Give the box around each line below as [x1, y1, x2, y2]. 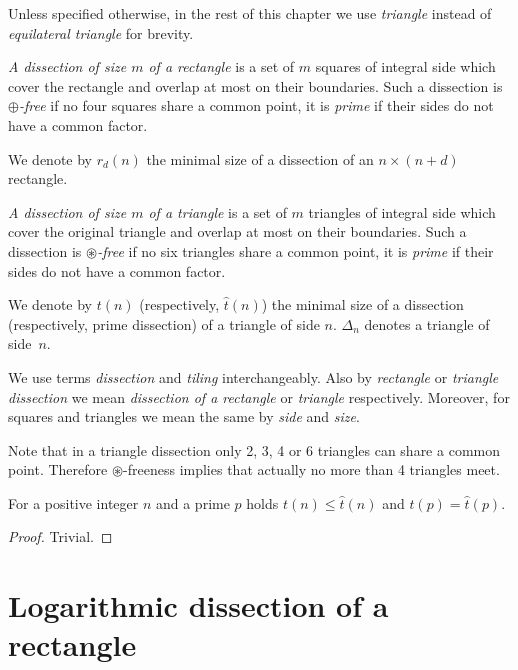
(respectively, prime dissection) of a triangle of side [8, 313, 320, 334]
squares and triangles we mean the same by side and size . [8, 406, 360, 427]
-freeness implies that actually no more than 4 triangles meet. [123, 459, 500, 480]
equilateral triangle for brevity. [8, 22, 194, 43]
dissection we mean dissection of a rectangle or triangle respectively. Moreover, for [8, 386, 510, 407]
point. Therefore [8, 459, 108, 480]
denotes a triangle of [364, 313, 490, 334]
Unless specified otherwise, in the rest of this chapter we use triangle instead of [8, 3, 492, 23]
